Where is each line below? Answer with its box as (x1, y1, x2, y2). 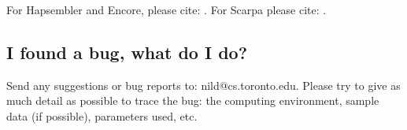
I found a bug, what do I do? (6, 39, 248, 64)
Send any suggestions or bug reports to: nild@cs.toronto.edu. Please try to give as (6, 76, 401, 93)
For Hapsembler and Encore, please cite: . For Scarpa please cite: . (6, 2, 327, 17)
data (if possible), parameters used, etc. (6, 107, 198, 124)
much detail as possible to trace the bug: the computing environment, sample (6, 92, 379, 109)
